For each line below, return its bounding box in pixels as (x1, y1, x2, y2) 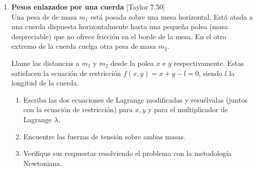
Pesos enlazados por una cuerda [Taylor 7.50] (11, 2, 165, 12)
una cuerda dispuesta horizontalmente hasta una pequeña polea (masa (11, 21, 228, 32)
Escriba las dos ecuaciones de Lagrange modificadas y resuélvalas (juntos (23, 94, 248, 105)
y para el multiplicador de (148, 104, 228, 115)
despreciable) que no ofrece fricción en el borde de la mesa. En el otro (11, 31, 226, 41)
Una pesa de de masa (11, 11, 77, 22)
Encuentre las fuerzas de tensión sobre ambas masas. (23, 131, 186, 141)
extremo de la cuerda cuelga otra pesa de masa (11, 41, 156, 51)
